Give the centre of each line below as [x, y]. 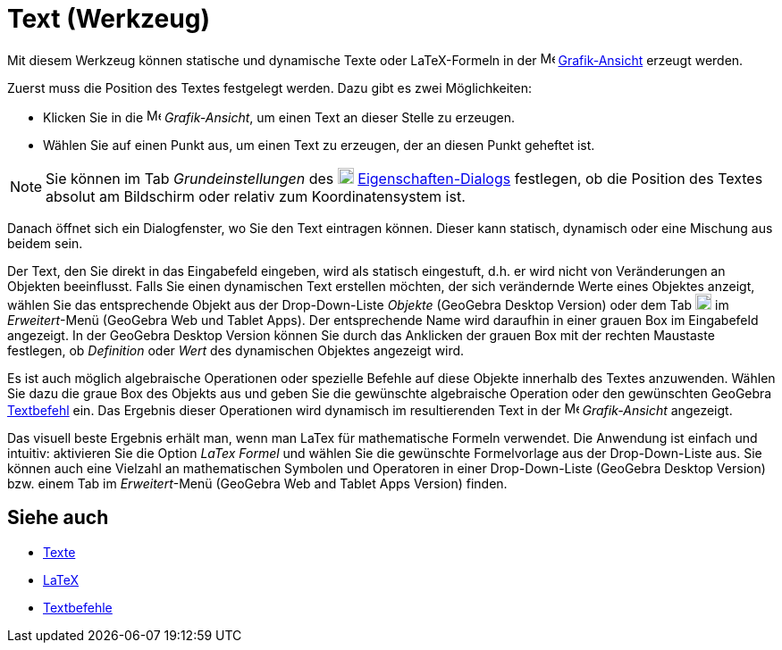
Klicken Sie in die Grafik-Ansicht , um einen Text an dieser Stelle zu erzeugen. [279, 117]
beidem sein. [45, 243]
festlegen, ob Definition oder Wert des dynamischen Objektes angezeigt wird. [236, 350]
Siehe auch [58, 518]
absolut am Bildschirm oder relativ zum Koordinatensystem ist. [256, 196]
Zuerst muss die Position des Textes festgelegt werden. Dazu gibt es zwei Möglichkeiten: [270, 87]
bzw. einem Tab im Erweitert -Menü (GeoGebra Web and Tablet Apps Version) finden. [257, 483]
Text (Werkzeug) [109, 19]
